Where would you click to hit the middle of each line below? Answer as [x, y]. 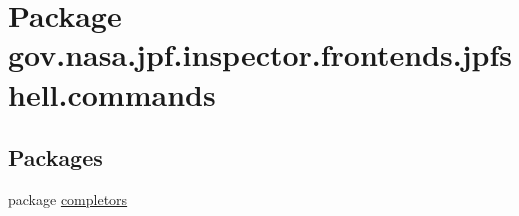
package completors [68, 198]
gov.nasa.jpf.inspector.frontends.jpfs [260, 54]
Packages [55, 157]
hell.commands [112, 93]
